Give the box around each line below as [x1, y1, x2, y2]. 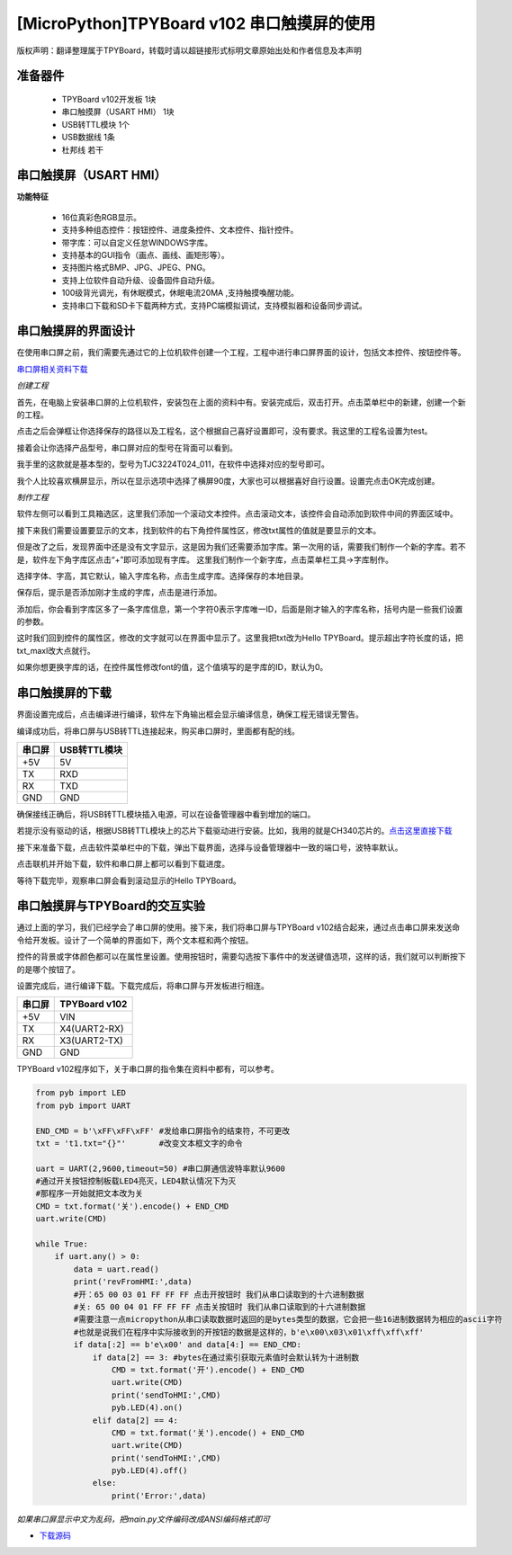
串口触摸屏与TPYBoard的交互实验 [16, 898, 206, 914]
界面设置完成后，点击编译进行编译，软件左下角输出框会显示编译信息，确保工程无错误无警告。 [16, 709, 364, 719]
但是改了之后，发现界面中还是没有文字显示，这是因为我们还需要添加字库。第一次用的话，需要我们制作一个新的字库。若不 [16, 541, 466, 552]
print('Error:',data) [111, 1490, 207, 1501]
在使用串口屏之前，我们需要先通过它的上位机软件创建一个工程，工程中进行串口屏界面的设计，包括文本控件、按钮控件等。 [16, 347, 466, 358]
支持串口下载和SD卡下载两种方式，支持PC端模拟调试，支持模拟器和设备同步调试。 [61, 299, 368, 310]
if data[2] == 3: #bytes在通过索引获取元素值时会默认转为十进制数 [92, 1352, 360, 1363]
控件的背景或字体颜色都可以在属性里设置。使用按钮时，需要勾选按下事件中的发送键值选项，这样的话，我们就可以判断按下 [16, 952, 466, 962]
